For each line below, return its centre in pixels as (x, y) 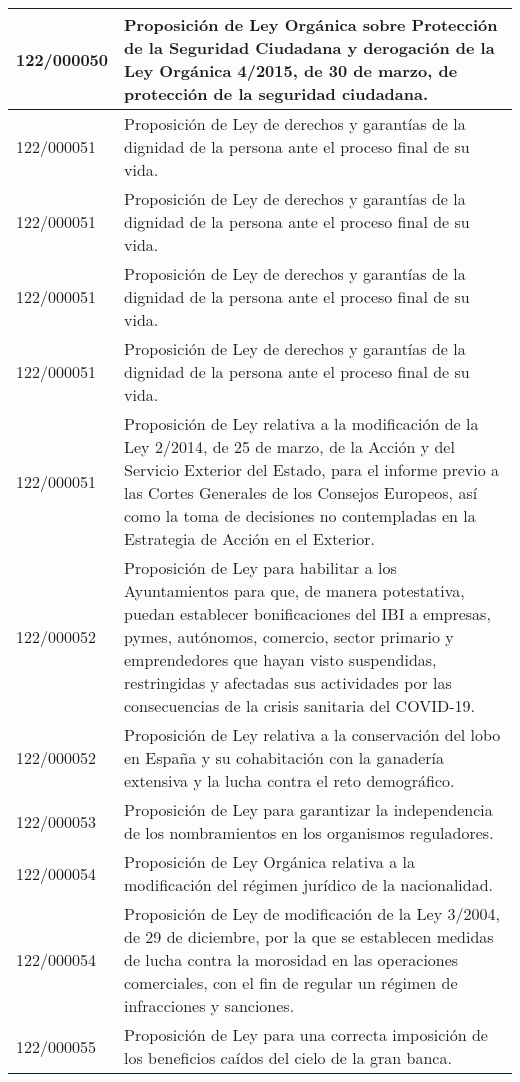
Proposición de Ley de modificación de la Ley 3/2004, (312, 913)
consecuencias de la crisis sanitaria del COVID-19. (299, 705)
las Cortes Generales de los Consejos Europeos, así (301, 492)
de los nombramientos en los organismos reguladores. (309, 832)
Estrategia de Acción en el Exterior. (249, 538)
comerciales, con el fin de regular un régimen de (291, 982)
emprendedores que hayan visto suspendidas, (280, 659)
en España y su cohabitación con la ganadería (284, 757)
